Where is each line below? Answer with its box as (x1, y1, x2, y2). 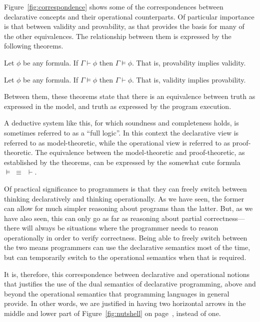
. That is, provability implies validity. (132, 57, 246, 67)
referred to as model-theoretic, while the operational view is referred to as (4, 137, 230, 147)
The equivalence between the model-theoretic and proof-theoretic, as (35, 147, 245, 157)
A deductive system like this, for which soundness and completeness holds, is (4, 117, 239, 128)
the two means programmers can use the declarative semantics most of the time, (4, 242, 250, 252)
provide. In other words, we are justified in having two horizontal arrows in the (4, 298, 246, 308)
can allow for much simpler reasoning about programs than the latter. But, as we (4, 203, 253, 213)
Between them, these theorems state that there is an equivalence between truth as (4, 91, 255, 101)
